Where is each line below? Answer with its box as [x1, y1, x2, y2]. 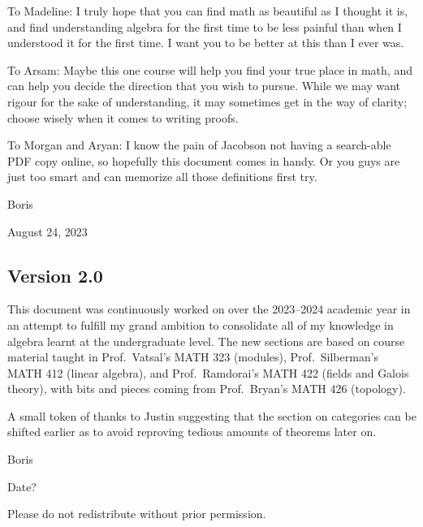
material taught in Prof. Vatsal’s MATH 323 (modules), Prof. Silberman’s [7, 348, 379, 365]
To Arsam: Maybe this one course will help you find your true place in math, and [7, 61, 412, 78]
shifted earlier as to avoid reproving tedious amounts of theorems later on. [7, 423, 377, 440]
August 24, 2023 [7, 222, 88, 240]
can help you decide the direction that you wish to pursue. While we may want [7, 77, 400, 94]
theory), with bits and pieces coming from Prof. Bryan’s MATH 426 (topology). [7, 380, 406, 397]
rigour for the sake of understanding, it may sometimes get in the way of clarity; [7, 93, 408, 110]
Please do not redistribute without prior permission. [7, 505, 266, 522]
